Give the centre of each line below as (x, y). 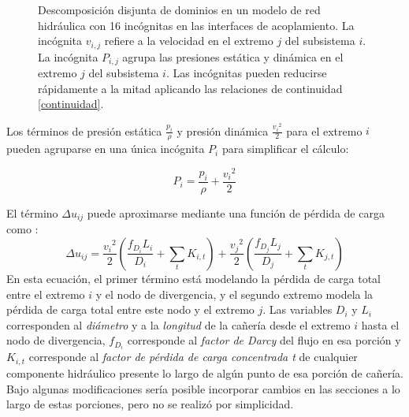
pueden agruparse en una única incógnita (106, 149)
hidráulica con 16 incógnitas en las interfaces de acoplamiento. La (196, 25)
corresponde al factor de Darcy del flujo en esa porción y (264, 340)
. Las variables (297, 309)
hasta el (380, 324)
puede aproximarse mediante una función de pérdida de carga (236, 212)
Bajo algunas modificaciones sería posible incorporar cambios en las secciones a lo (203, 388)
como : (22, 229)
